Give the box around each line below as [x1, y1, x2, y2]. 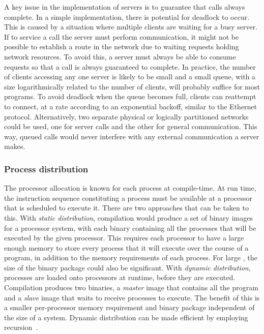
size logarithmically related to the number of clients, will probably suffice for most [4, 81, 260, 92]
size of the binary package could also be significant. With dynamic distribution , [4, 262, 251, 272]
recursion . [4, 322, 38, 332]
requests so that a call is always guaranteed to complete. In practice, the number [4, 61, 256, 72]
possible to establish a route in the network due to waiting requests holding [4, 41, 239, 52]
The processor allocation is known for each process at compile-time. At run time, [4, 183, 256, 193]
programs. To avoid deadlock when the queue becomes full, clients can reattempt [4, 91, 256, 102]
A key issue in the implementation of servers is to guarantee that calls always [4, 2, 245, 12]
